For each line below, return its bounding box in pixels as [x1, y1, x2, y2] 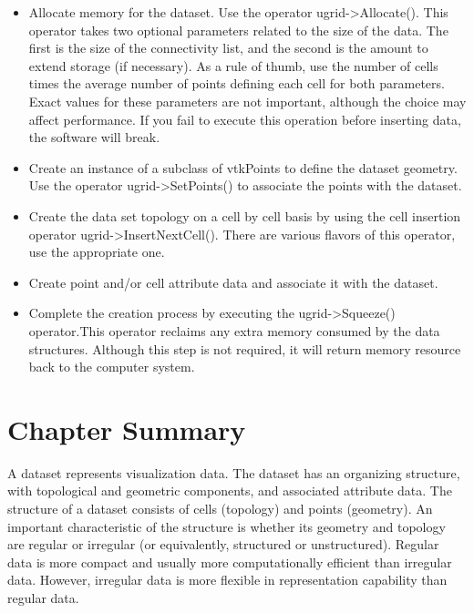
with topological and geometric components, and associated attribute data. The [7, 481, 452, 500]
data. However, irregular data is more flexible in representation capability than [7, 570, 448, 589]
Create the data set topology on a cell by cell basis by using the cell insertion [28, 206, 461, 225]
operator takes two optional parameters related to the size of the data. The [28, 20, 448, 39]
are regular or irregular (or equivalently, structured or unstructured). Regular [7, 535, 439, 554]
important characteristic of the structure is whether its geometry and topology [7, 516, 446, 536]
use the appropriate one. [28, 242, 165, 261]
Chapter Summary [7, 410, 246, 447]
